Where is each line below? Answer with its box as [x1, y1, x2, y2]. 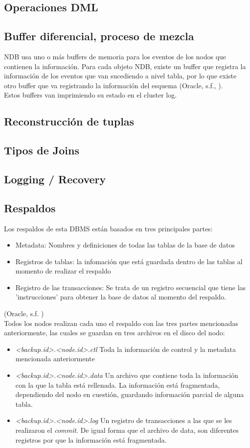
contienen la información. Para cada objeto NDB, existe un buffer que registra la [4, 61, 246, 71]
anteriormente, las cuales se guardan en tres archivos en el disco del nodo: [4, 327, 225, 338]
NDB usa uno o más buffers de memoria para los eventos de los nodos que [4, 51, 227, 61]
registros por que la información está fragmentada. [15, 434, 167, 445]
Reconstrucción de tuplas [4, 114, 135, 129]
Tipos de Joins [4, 143, 79, 158]
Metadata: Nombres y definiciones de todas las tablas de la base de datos [15, 240, 235, 250]
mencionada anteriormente [15, 353, 95, 364]
